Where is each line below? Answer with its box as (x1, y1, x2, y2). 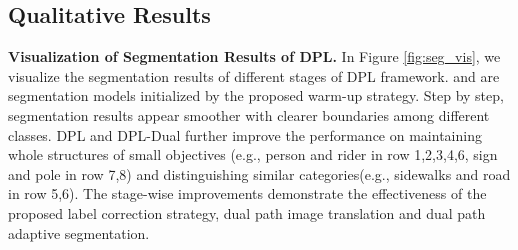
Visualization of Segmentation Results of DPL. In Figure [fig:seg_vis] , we (8, 46, 501, 67)
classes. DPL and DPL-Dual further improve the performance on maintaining (8, 124, 482, 145)
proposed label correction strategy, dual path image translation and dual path (8, 202, 486, 223)
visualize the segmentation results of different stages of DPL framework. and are (8, 65, 500, 86)
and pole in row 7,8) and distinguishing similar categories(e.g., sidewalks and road (8, 163, 511, 184)
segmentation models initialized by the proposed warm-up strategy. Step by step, (8, 85, 504, 106)
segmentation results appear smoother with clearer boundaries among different (8, 104, 490, 125)
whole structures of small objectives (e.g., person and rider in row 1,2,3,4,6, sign (8, 144, 498, 165)
